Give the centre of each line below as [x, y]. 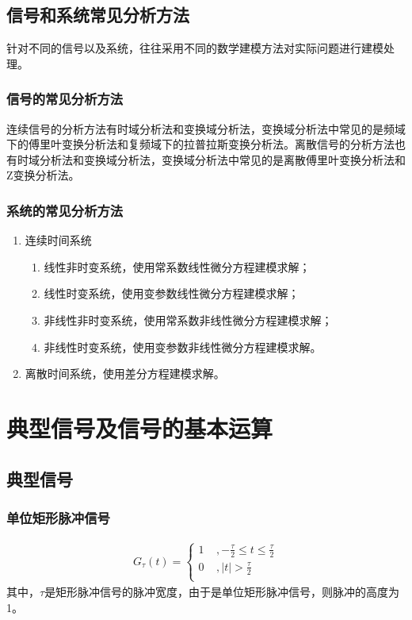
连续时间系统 [58, 240]
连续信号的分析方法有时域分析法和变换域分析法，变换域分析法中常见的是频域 [206, 128]
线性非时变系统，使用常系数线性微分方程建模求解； [177, 266]
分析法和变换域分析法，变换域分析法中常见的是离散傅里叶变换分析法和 [222, 159]
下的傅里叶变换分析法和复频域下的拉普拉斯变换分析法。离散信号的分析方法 [200, 144]
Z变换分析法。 [43, 175]
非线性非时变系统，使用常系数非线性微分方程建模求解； [188, 320]
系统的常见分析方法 [65, 210]
